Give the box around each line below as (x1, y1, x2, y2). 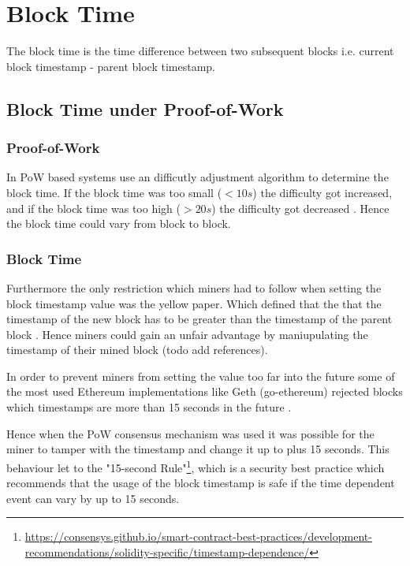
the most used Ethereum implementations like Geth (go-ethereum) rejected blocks (6, 383, 403, 400)
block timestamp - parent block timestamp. (6, 58, 216, 74)
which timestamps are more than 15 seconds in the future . (6, 399, 292, 415)
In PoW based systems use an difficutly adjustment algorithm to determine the (6, 169, 389, 185)
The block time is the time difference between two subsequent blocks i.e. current (6, 43, 394, 59)
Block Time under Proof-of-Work (6, 96, 284, 121)
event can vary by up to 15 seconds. (6, 490, 180, 506)
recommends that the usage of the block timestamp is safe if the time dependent (6, 475, 395, 491)
